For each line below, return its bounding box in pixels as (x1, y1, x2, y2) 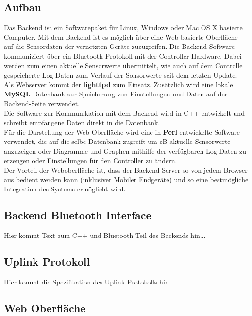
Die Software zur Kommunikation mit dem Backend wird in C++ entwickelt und (4, 108, 245, 118)
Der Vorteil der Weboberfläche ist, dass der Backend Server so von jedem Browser (4, 165, 248, 175)
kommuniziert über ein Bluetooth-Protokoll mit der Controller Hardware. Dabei (4, 50, 242, 61)
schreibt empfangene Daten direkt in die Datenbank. (4, 117, 160, 127)
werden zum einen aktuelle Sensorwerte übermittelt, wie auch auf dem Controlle (4, 60, 243, 70)
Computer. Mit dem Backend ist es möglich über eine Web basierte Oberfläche (4, 32, 238, 42)
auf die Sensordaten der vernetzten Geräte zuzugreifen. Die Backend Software (4, 41, 235, 51)
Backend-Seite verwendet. (4, 98, 80, 108)
